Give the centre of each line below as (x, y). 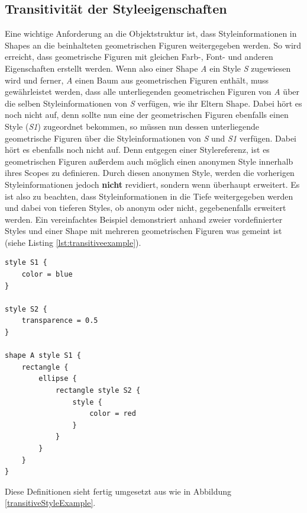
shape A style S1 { (43, 356)
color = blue (47, 275)
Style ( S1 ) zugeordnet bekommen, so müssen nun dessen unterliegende (132, 126)
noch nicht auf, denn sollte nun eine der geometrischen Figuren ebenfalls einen (147, 115)
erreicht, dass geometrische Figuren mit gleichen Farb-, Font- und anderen (139, 57)
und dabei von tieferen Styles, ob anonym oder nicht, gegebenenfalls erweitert (146, 208)
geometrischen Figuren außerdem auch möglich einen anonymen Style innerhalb (149, 161)
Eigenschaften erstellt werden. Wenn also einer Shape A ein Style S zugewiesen (148, 68)
